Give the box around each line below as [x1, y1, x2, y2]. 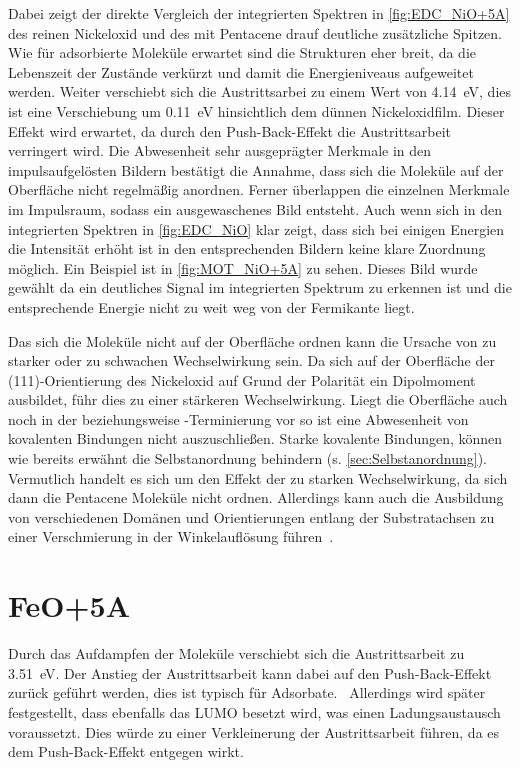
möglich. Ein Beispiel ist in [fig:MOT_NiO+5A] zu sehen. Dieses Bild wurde [8, 257, 478, 278]
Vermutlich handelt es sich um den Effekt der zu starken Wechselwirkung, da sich [8, 467, 508, 488]
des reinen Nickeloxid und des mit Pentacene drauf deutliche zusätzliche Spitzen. [8, 22, 502, 43]
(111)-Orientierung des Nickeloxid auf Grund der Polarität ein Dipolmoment [8, 369, 476, 390]
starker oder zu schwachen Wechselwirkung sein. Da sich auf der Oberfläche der [8, 350, 495, 371]
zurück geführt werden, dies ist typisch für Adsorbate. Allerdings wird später [8, 682, 486, 703]
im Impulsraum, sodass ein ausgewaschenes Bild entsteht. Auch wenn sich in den [8, 198, 502, 219]
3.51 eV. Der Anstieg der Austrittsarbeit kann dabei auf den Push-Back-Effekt [8, 662, 492, 683]
